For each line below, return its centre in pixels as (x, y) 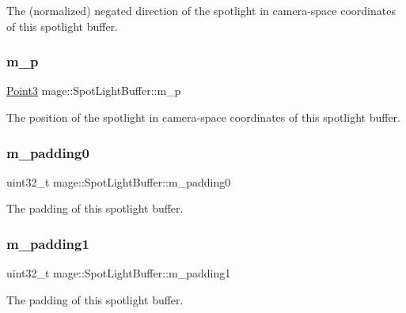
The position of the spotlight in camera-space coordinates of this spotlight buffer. (203, 117)
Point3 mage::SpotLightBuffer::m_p (94, 91)
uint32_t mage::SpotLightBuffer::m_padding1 (119, 273)
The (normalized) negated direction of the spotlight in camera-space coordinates (201, 10)
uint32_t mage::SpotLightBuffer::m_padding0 (119, 181)
